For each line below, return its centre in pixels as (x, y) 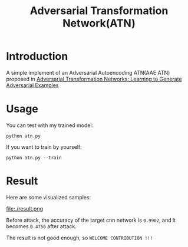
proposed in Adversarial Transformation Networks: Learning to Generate (94, 79)
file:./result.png (24, 208)
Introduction (37, 56)
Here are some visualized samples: (49, 197)
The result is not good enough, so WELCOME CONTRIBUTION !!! (80, 238)
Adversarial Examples (32, 85)
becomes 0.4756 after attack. (41, 226)
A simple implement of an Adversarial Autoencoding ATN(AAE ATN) (88, 72)
